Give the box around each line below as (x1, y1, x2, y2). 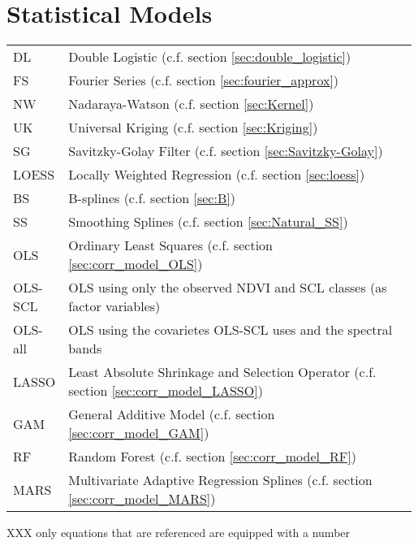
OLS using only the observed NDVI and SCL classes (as (68, 278, 387, 297)
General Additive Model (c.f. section (68, 405, 275, 424)
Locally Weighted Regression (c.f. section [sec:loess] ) (68, 165, 365, 184)
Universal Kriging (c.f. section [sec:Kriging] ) (68, 118, 318, 137)
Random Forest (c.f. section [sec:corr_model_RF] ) (68, 447, 356, 466)
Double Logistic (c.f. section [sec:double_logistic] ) (68, 47, 351, 67)
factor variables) (68, 297, 161, 316)
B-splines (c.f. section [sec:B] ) (68, 188, 235, 208)
